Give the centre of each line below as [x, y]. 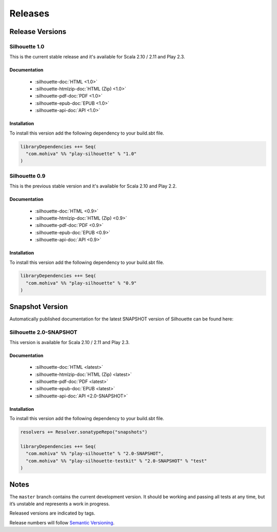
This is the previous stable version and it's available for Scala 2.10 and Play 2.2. [93, 186]
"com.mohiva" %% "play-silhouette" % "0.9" [81, 283]
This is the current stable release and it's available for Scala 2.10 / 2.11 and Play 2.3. [97, 57]
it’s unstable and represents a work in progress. [60, 504]
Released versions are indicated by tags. [52, 513]
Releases [29, 13]
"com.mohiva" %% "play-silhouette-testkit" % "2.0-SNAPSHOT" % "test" [116, 461]
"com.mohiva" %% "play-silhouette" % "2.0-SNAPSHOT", [95, 454]
